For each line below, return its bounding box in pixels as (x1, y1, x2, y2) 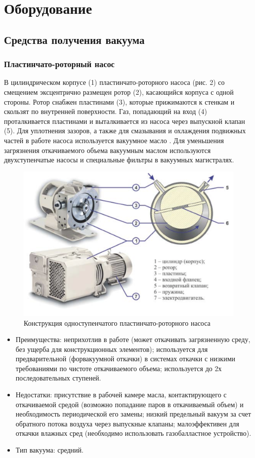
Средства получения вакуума (4, 32, 145, 47)
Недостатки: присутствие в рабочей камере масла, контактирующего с (15, 389, 227, 400)
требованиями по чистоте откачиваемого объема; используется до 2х (15, 363, 222, 373)
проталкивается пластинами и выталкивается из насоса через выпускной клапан (4, 115, 245, 126)
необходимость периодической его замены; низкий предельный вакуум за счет (15, 409, 251, 419)
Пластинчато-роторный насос (4, 58, 115, 70)
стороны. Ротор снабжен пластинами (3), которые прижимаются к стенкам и (4, 96, 235, 107)
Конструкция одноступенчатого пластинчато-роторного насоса (24, 317, 211, 328)
